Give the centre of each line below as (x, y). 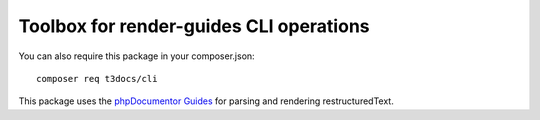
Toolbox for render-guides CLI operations (194, 26)
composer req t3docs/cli (97, 78)
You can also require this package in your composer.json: (136, 56)
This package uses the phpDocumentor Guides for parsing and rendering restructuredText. (206, 101)
